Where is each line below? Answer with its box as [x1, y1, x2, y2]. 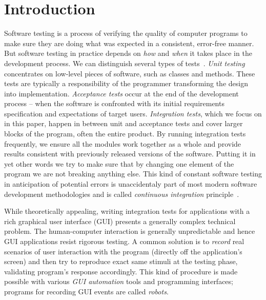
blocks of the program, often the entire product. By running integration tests [4, 128, 246, 139]
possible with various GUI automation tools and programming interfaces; [4, 276, 233, 287]
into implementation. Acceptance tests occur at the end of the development [4, 88, 239, 98]
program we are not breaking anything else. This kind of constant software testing [4, 168, 262, 179]
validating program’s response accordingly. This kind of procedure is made [4, 266, 238, 276]
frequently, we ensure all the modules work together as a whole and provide [4, 138, 241, 149]
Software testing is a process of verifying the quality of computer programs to [4, 28, 248, 38]
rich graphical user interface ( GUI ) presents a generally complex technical [4, 215, 236, 226]
